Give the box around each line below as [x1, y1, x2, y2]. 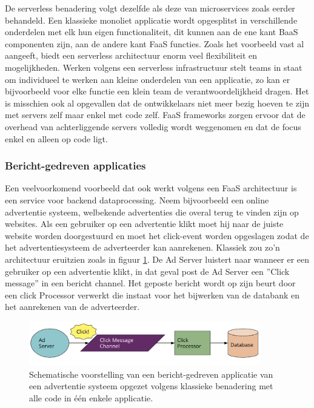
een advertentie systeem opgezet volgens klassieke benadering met [29, 380, 273, 392]
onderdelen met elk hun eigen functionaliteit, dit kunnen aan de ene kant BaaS [5, 25, 298, 38]
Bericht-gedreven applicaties [5, 158, 146, 173]
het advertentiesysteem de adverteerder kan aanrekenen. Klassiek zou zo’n [5, 241, 280, 254]
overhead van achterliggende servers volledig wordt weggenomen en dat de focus [5, 120, 301, 133]
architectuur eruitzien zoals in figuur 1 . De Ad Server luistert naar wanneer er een [5, 252, 310, 265]
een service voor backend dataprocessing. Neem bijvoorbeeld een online [5, 193, 269, 206]
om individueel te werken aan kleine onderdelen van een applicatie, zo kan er [5, 73, 290, 85]
